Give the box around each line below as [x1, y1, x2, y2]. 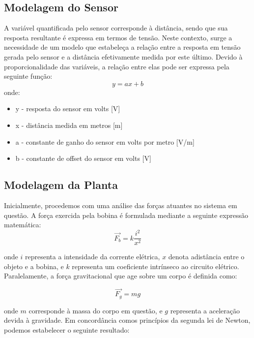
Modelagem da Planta [4, 177, 118, 192]
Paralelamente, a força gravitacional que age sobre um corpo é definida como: [4, 271, 237, 281]
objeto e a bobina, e [4, 261, 64, 271]
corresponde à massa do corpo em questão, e [28, 305, 163, 315]
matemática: [4, 219, 41, 230]
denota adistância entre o [168, 251, 245, 262]
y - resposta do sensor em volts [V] [15, 103, 120, 114]
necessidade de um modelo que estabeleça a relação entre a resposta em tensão [4, 42, 241, 52]
